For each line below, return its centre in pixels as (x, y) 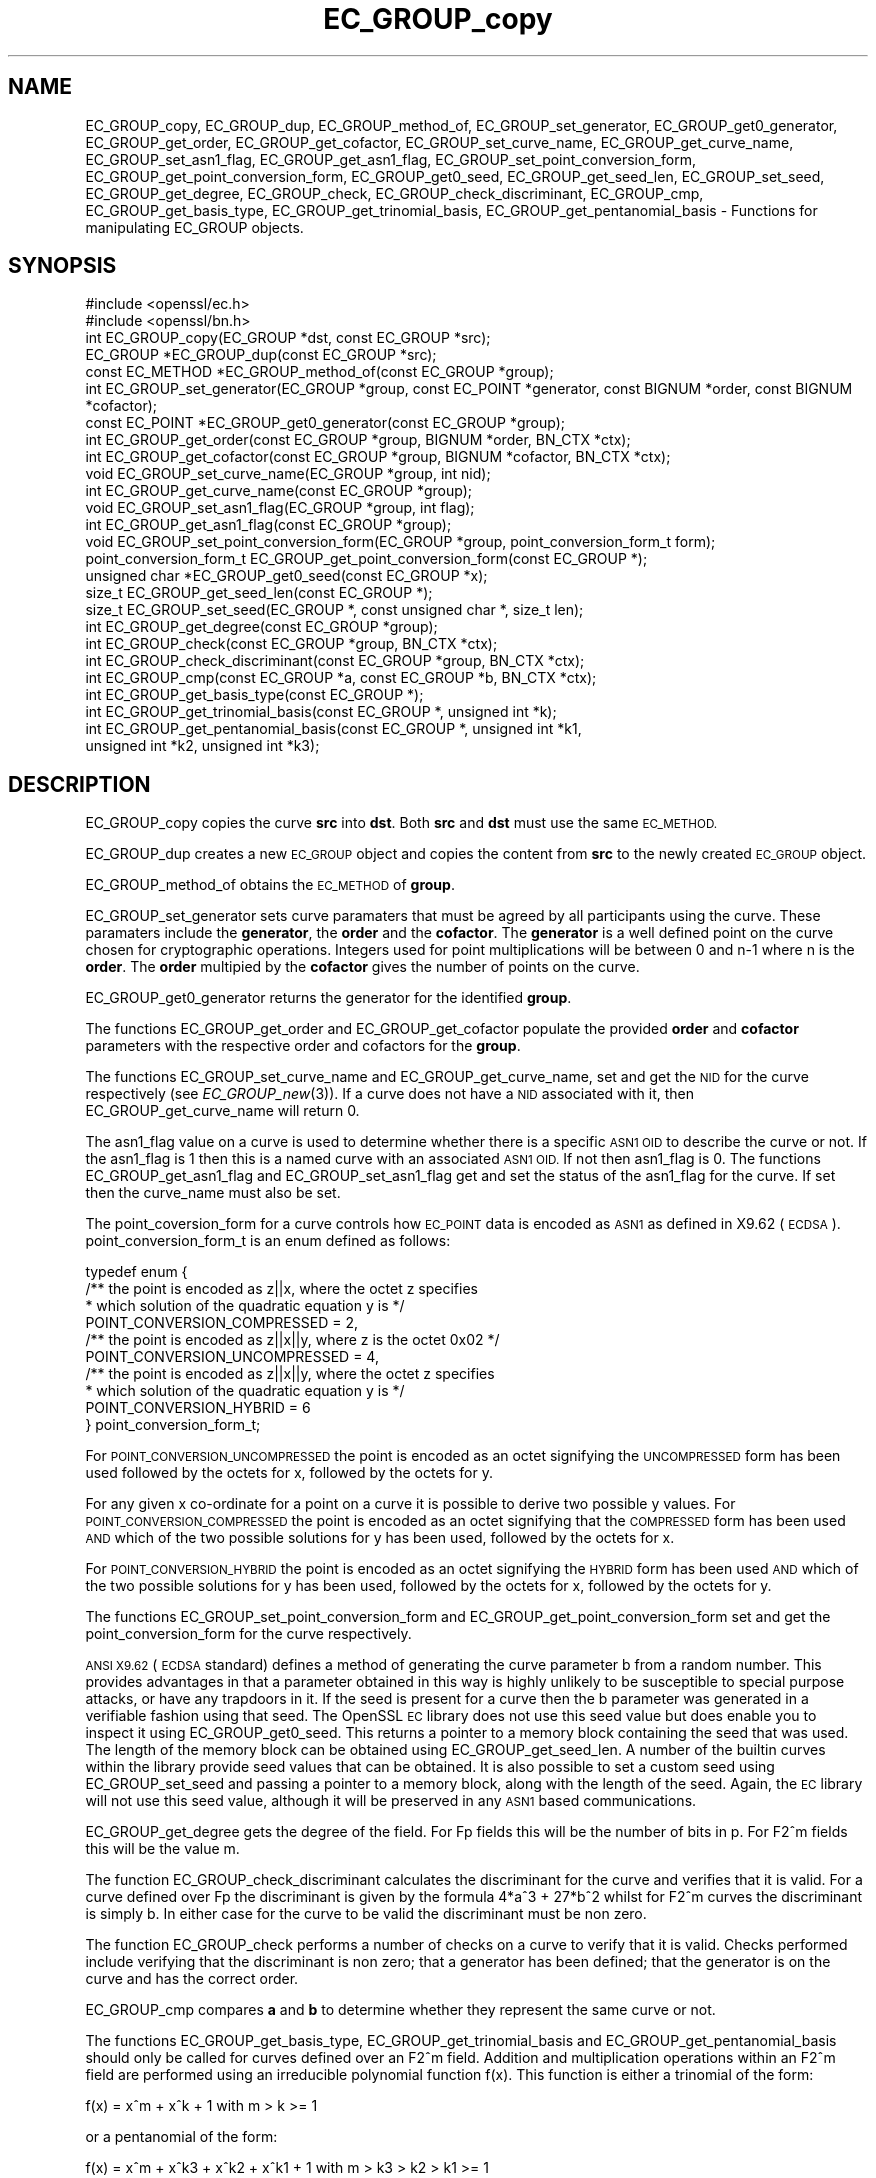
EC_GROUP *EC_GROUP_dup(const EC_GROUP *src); (261, 355)
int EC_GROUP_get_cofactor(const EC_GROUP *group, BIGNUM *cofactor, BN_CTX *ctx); (378, 457)
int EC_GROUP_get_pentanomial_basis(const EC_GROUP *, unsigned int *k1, (333, 729)
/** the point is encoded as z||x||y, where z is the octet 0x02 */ (292, 1340)
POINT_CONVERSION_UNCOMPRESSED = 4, (232, 1357)
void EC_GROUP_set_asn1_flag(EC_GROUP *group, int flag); (280, 508)
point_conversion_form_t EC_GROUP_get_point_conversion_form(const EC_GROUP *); (366, 559)
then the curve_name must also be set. (213, 1193)
